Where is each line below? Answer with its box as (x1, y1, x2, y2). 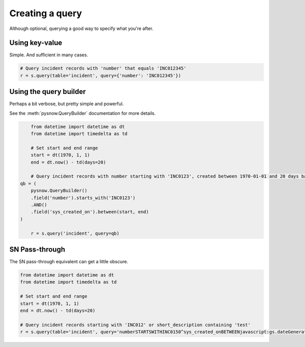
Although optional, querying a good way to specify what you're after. (9, 25, 154, 31)
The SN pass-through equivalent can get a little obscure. (9, 259, 129, 265)
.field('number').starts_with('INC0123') (30, 195, 136, 201)
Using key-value (9, 39, 63, 47)
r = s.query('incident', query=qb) (30, 230, 119, 236)
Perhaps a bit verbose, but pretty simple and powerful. (9, 101, 124, 107)
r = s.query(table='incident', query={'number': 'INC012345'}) (20, 73, 181, 78)
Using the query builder (9, 87, 86, 96)
